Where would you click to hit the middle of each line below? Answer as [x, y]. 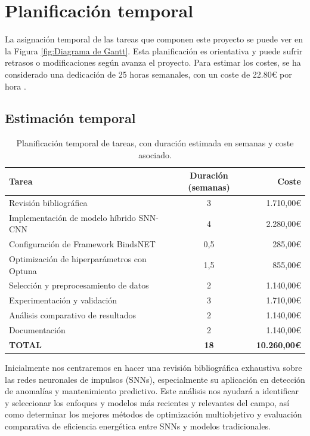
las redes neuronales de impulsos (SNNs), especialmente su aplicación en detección [155, 379]
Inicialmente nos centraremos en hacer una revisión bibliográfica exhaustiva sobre [154, 367]
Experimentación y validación [63, 300]
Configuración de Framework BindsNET [82, 244]
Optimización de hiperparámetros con [78, 259]
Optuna [23, 270]
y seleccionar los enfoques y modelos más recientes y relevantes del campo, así [147, 402]
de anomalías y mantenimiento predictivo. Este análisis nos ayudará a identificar [152, 391]
